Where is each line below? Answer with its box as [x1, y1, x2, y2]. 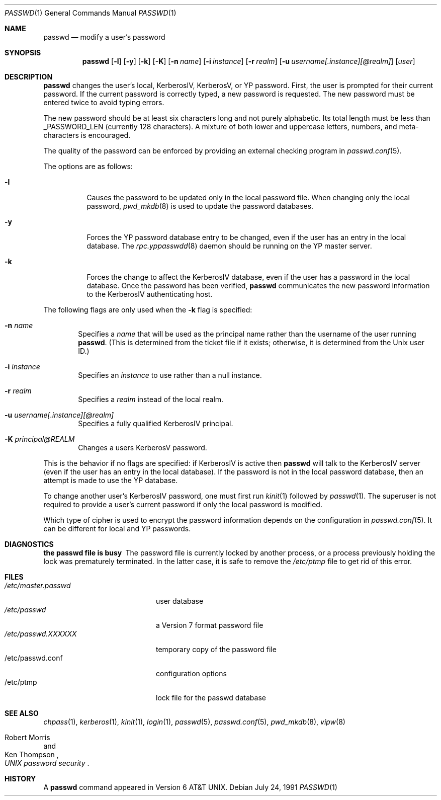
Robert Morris [5, 733, 50, 742]
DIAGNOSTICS [5, 540, 54, 548]
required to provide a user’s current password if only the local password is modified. [43, 500, 322, 509]
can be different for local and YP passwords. [43, 524, 191, 533]
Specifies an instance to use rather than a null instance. [78, 371, 262, 379]
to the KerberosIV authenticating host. [86, 290, 213, 298]
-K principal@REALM [5, 435, 75, 443]
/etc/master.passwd [5, 581, 71, 590]
